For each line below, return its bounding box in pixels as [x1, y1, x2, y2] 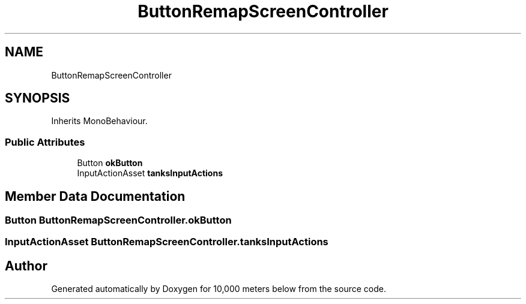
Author [5, 258, 47, 273]
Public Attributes [5, 136, 85, 148]
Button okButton [77, 158, 143, 168]
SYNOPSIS [5, 91, 70, 106]
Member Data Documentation [5, 188, 186, 204]
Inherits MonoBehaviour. [51, 116, 148, 127]
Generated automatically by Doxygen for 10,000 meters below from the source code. [51, 284, 386, 294]
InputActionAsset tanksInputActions [77, 168, 223, 179]
